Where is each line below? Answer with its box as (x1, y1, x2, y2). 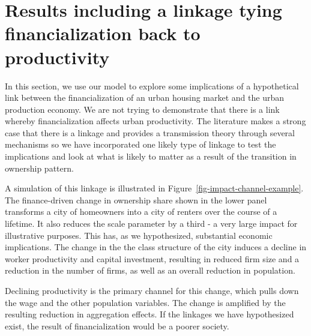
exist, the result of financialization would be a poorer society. (5, 319, 229, 332)
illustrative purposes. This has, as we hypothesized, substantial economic (5, 229, 273, 241)
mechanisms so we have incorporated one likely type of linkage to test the (5, 138, 276, 151)
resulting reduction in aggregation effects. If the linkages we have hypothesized (5, 308, 294, 320)
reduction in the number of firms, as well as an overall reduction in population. (5, 264, 295, 277)
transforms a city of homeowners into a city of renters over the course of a (5, 205, 277, 218)
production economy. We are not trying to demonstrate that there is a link (5, 103, 280, 115)
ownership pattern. (5, 161, 74, 174)
